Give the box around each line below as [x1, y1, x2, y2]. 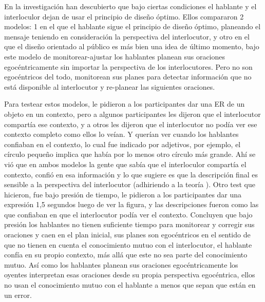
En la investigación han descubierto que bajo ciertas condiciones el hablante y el [4, 1, 257, 11]
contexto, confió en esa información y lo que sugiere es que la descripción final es [4, 169, 258, 179]
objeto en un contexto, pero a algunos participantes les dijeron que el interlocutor [4, 108, 261, 119]
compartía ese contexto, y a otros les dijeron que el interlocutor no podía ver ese [4, 118, 257, 129]
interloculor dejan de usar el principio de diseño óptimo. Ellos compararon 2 [4, 11, 244, 22]
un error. [4, 289, 32, 300]
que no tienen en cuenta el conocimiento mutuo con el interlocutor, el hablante [4, 239, 252, 250]
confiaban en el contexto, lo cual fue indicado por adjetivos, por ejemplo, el [4, 138, 241, 149]
